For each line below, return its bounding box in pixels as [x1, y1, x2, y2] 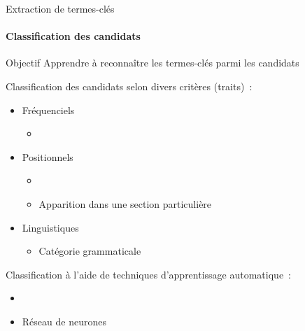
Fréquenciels [22, 102, 75, 117]
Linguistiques [22, 220, 79, 234]
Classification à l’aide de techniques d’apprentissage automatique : [6, 267, 291, 281]
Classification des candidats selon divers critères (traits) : [6, 78, 253, 93]
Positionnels [22, 149, 73, 164]
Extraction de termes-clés [6, 1, 115, 15]
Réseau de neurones [22, 314, 106, 328]
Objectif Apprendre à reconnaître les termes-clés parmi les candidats [6, 55, 299, 70]
